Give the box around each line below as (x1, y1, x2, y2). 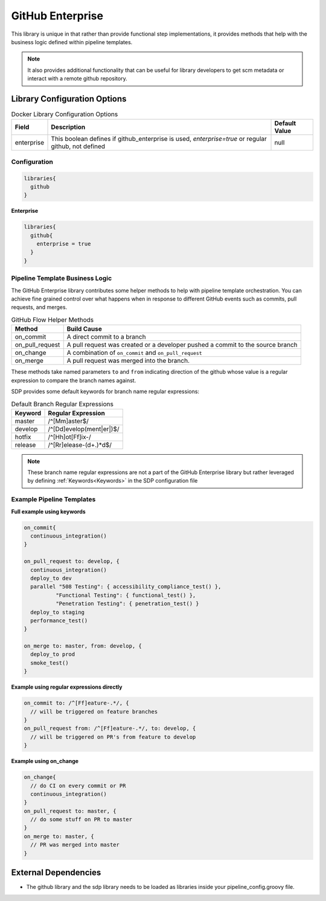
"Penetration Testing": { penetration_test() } (55, 600, 199, 607)
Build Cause (66, 325, 102, 333)
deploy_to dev (30, 574, 72, 582)
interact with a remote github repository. (27, 75, 127, 82)
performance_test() (30, 617, 88, 624)
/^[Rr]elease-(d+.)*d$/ (48, 440, 112, 449)
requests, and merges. (11, 304, 68, 311)
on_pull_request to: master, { (24, 807, 117, 815)
